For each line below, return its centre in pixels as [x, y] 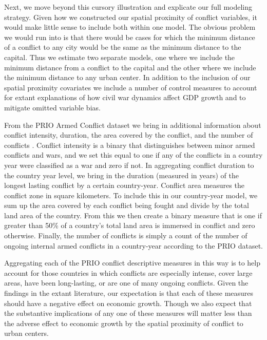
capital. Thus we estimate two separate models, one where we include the [120, 57]
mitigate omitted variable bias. [52, 107]
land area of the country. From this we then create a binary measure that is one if [133, 215]
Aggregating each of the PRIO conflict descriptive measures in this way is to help [132, 263]
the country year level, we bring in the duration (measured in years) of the [121, 175]
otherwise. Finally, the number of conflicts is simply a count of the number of [126, 235]
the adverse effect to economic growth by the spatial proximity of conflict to [124, 323]
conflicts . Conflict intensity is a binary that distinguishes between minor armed [130, 145]
